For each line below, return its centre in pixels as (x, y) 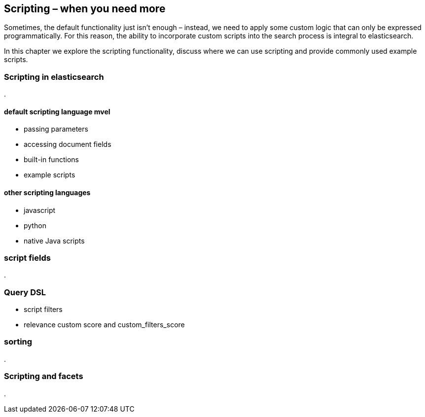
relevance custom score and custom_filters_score (104, 325)
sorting (18, 342)
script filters (43, 310)
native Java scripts (54, 241)
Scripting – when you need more (85, 9)
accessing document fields (68, 144)
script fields (27, 258)
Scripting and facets (44, 376)
